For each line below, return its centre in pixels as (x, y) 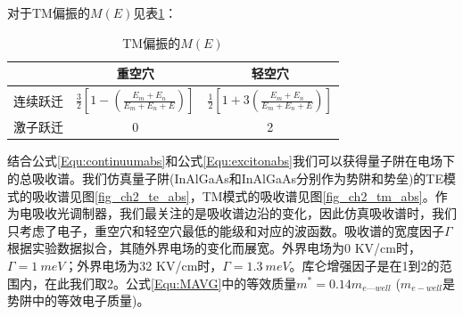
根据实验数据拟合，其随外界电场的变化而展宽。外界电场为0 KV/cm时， (214, 248)
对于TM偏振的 (49, 12)
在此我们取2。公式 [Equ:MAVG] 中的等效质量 (170, 283)
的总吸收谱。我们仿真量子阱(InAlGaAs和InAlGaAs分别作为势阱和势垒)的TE (226, 178)
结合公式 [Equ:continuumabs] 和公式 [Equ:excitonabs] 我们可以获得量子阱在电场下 (231, 161)
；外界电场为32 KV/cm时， (144, 265)
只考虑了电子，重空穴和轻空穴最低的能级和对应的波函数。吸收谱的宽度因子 (226, 230)
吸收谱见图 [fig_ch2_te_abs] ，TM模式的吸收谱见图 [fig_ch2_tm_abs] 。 (233, 195)
